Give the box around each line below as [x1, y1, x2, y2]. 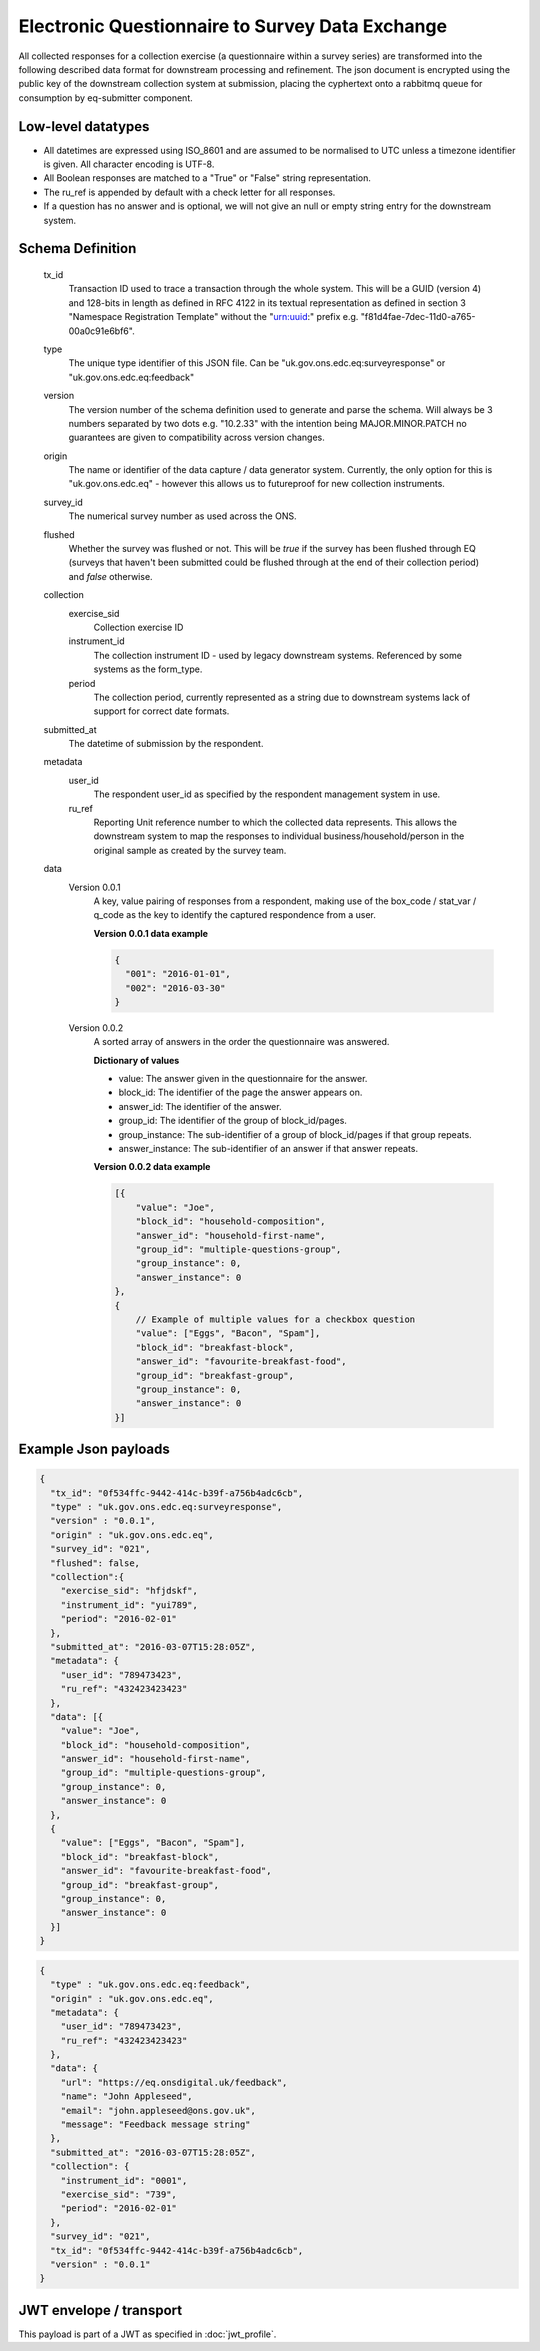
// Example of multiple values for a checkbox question [135, 1313, 416, 1325]
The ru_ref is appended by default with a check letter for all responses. [43, 186, 336, 198]
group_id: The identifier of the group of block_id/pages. [118, 1115, 347, 1127]
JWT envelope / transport [18, 2301, 183, 2319]
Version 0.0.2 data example [93, 1161, 211, 1173]
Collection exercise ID [93, 621, 184, 633]
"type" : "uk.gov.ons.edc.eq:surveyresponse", [50, 1501, 283, 1513]
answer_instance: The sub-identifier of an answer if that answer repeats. [118, 1143, 419, 1155]
